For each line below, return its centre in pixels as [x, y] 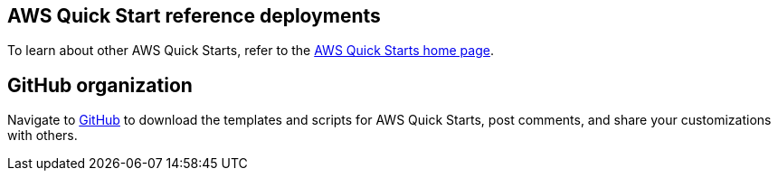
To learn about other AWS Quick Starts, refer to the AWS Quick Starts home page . [251, 51]
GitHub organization [100, 85]
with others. [43, 136]
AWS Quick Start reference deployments [194, 16]
